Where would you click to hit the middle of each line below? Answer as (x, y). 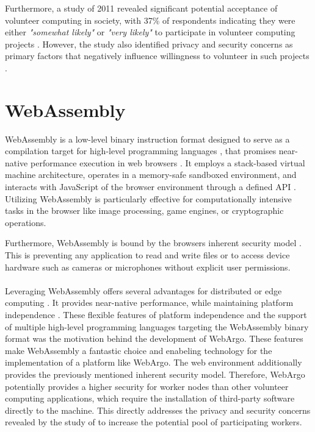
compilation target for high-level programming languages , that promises (141, 151)
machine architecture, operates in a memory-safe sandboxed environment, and (151, 175)
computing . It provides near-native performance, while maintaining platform (149, 303)
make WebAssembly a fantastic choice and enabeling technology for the (139, 350)
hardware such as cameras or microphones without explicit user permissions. (148, 267)
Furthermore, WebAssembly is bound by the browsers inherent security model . (153, 243)
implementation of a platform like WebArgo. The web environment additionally (154, 362)
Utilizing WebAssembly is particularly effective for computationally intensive (148, 198)
